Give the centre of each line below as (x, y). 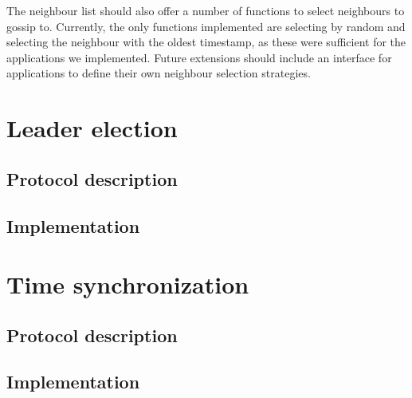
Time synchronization (128, 284)
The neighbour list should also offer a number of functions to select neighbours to (206, 10)
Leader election (92, 128)
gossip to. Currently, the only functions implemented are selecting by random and (206, 26)
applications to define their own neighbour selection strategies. (159, 73)
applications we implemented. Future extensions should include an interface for (199, 57)
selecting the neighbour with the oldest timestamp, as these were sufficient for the (206, 42)
